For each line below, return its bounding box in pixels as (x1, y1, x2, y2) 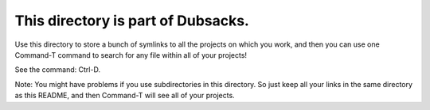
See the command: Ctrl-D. (14, 65, 101, 74)
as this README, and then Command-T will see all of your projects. (14, 91, 235, 101)
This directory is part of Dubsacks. (14, 12, 250, 29)
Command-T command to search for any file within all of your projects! (14, 50, 247, 59)
